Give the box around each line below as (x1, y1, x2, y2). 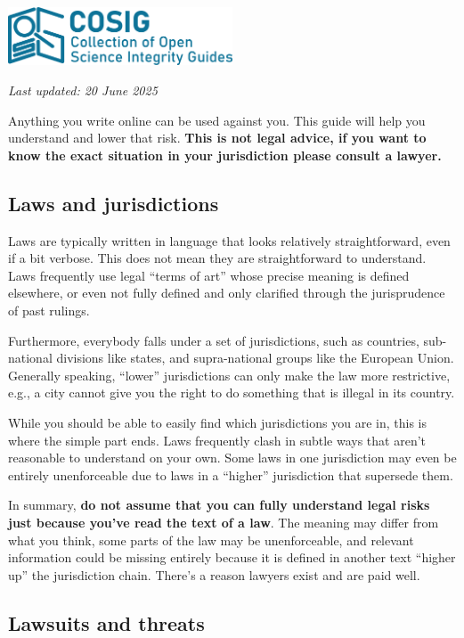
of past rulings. (8, 301, 90, 319)
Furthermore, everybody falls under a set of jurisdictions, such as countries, (8, 331, 419, 349)
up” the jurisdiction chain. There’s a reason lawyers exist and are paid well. (8, 565, 420, 584)
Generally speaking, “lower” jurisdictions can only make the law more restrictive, (8, 365, 451, 384)
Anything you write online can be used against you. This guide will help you (8, 110, 426, 129)
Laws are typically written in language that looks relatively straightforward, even (8, 231, 451, 249)
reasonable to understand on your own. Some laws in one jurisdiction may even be (8, 448, 457, 467)
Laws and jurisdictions (8, 189, 219, 217)
